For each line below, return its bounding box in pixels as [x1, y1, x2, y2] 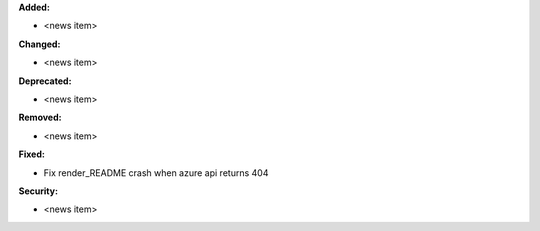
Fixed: [18, 148, 45, 160]
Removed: [18, 111, 62, 124]
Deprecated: [18, 75, 72, 87]
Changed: [18, 38, 61, 50]
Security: [18, 185, 59, 197]
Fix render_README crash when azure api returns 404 [43, 166, 269, 179]
